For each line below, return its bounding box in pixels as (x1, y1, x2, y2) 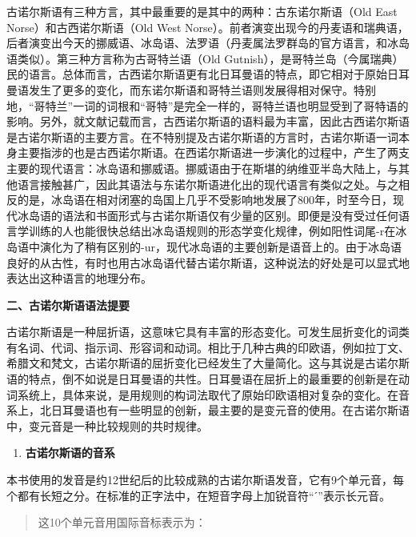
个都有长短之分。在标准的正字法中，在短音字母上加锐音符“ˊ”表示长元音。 (6, 487, 390, 503)
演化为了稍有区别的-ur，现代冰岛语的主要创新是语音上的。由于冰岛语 (39, 238, 402, 254)
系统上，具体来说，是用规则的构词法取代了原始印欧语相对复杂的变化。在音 (17, 386, 410, 403)
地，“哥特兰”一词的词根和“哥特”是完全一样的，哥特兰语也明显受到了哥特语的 (6, 97, 409, 114)
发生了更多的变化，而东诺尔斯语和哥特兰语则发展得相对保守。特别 (28, 81, 376, 98)
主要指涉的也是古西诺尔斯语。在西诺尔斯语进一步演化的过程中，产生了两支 (17, 144, 410, 161)
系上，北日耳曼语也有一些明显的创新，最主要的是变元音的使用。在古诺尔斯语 (6, 402, 410, 419)
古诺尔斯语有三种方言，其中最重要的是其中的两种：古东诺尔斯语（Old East (6, 3, 398, 19)
